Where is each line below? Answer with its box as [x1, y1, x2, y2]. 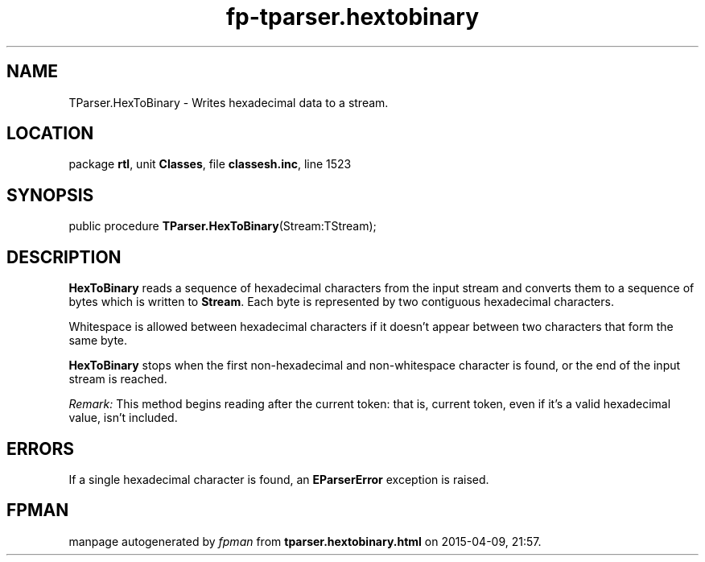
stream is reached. [68, 372, 167, 386]
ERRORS [6, 438, 75, 459]
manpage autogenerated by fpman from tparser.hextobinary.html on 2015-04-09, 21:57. [68, 534, 542, 548]
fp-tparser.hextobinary [225, 3, 480, 31]
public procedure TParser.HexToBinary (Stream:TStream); [68, 219, 377, 233]
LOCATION [6, 123, 94, 144]
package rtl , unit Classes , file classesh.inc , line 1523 [68, 157, 352, 171]
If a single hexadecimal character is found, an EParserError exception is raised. [68, 472, 489, 486]
